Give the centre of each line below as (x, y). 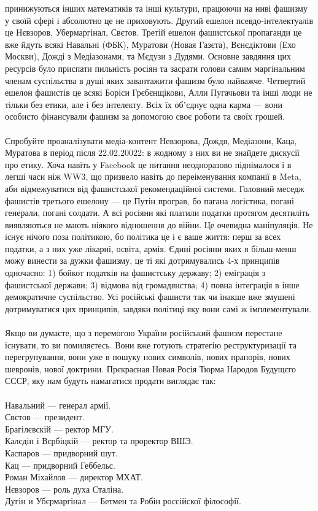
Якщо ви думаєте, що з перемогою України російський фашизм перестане (144, 333)
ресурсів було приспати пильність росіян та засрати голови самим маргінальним (155, 68)
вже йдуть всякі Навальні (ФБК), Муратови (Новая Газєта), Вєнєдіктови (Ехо (150, 44)
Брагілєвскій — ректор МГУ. (59, 428)
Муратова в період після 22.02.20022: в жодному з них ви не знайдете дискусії (152, 152)
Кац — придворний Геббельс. (60, 465)
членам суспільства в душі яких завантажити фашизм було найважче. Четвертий (155, 80)
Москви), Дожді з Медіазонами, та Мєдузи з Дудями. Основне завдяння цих (148, 56)
